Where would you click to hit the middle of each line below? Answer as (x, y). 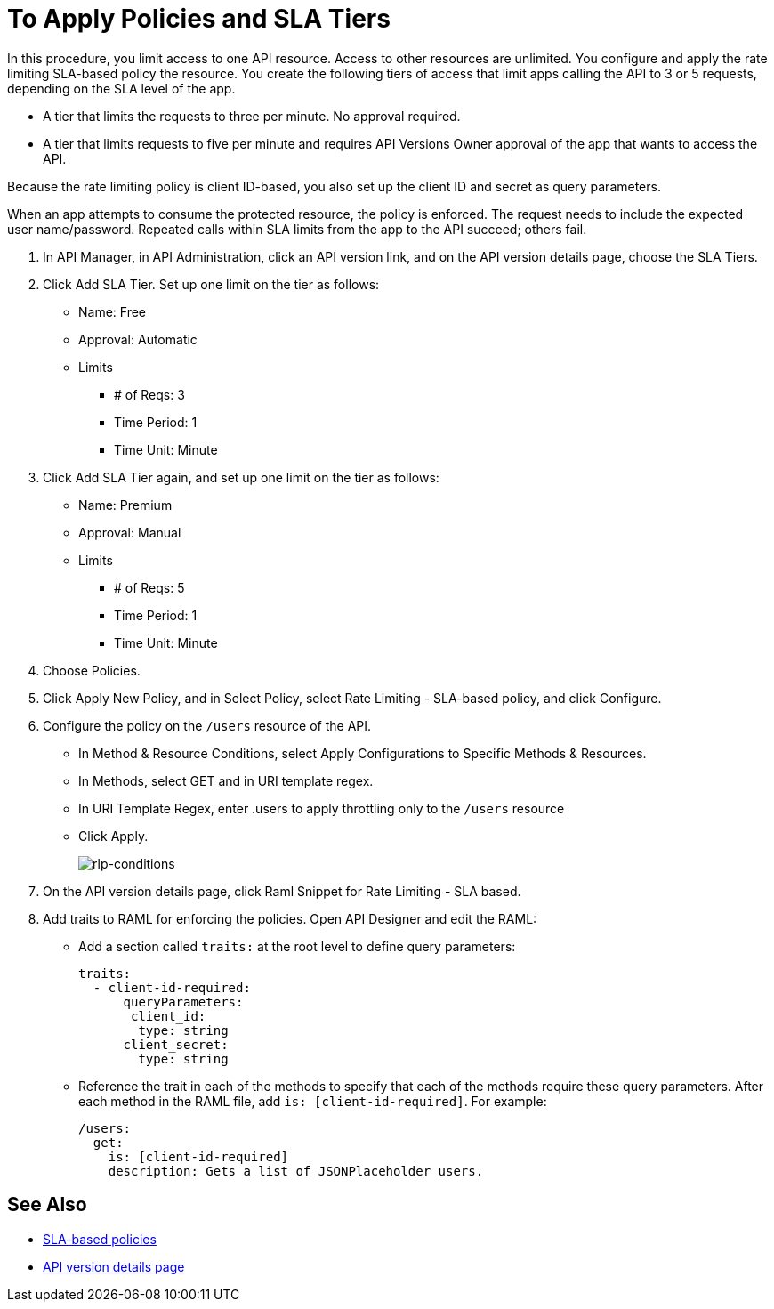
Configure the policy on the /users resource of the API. (207, 725)
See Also (47, 1205)
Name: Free (113, 311)
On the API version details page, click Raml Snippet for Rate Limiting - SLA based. (282, 891)
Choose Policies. (92, 670)
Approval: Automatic (138, 339)
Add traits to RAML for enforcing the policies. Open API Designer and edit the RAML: (290, 918)
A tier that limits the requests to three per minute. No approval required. (252, 116)
